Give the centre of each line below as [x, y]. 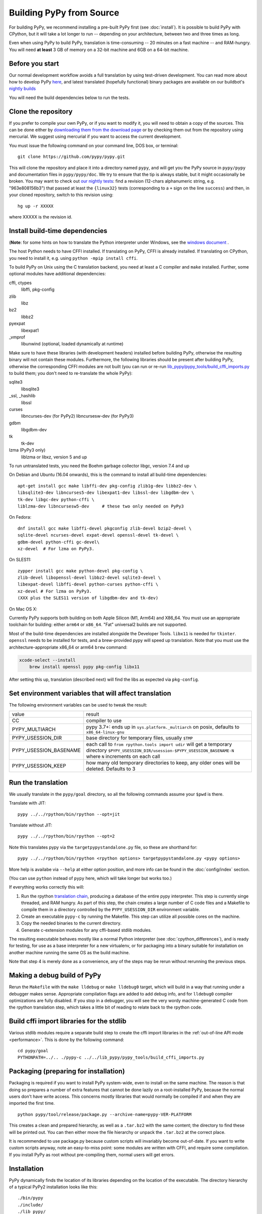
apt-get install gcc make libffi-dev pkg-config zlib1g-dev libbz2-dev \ [107, 486]
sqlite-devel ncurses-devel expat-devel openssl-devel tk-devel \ [98, 535]
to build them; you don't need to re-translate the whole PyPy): [71, 373]
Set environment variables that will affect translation [90, 693]
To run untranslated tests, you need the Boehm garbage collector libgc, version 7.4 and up [99, 466]
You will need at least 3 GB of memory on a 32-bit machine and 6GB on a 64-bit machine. [99, 50]
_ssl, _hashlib [22, 396]
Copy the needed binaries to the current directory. [71, 923]
